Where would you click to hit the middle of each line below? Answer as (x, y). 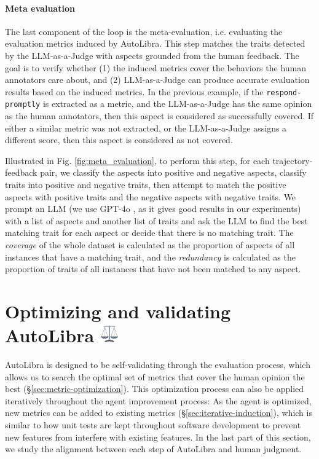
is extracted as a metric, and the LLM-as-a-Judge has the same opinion (177, 104)
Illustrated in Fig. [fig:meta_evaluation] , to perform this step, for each (137, 160)
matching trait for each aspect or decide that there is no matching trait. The (149, 233)
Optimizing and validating (118, 311)
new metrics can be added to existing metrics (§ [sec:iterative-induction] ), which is (159, 413)
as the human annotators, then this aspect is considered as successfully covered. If (159, 116)
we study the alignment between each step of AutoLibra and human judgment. (153, 449)
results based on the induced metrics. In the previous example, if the (134, 91)
